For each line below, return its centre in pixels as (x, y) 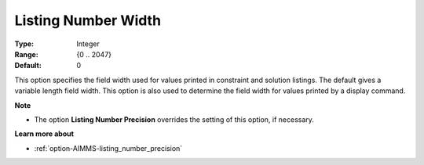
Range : (26, 54)
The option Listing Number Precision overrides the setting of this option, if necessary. (174, 119)
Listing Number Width (88, 20)
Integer (88, 44)
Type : (24, 44)
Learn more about (44, 134)
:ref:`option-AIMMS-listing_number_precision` (108, 148)
